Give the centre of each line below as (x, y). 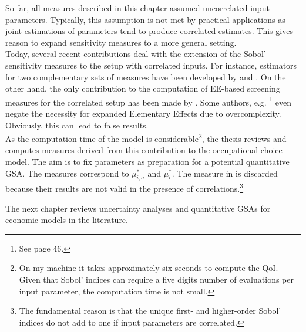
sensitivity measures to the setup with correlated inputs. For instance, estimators (151, 65)
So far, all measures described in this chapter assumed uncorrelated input (137, 8)
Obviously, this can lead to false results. (77, 125)
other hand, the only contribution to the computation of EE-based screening (143, 88)
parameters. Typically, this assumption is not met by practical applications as (145, 19)
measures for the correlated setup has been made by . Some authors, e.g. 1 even (149, 101)
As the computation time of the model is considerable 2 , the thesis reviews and (146, 138)
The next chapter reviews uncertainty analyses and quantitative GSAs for (138, 208)
